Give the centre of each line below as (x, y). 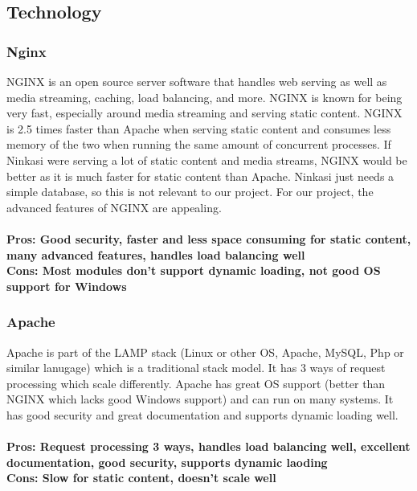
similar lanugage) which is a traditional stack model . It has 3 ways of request (196, 368)
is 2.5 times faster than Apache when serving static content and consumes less (199, 128)
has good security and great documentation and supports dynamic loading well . (202, 414)
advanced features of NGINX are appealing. (114, 207)
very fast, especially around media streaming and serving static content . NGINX (204, 113)
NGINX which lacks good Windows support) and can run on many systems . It (200, 399)
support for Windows (67, 286)
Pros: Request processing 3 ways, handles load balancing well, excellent (208, 446)
